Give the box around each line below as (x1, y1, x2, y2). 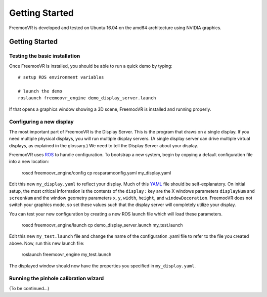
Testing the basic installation (9, 52, 80, 59)
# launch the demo (18, 88, 63, 94)
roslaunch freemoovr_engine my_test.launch (21, 252, 112, 257)
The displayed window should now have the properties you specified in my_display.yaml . (9, 262, 196, 269)
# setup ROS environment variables (18, 75, 104, 80)
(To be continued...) (9, 285, 49, 291)
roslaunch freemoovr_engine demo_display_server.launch (18, 95, 156, 101)
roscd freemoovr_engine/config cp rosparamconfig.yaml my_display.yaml (21, 170, 172, 175)
